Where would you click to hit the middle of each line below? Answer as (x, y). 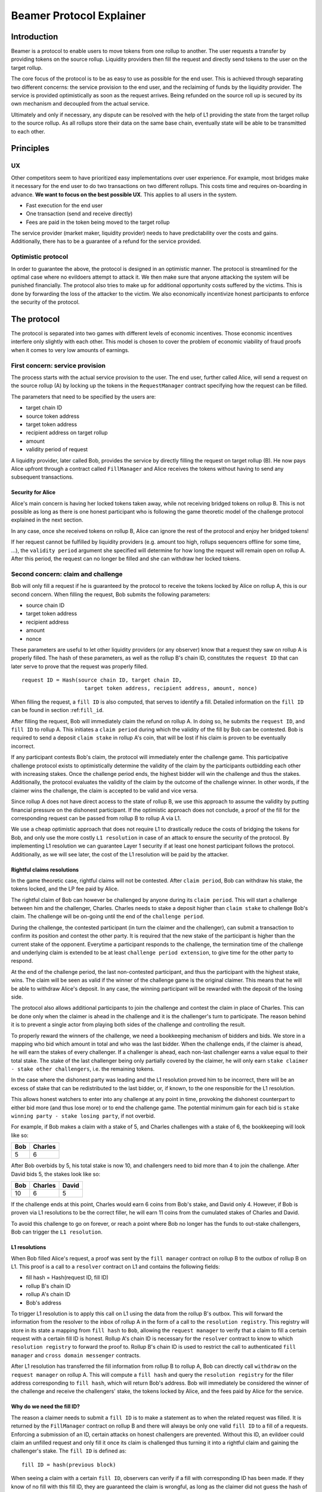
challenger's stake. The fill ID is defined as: (69, 1451)
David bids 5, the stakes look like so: (56, 1174)
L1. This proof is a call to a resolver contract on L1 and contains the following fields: (115, 1266)
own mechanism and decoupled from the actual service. (80, 104)
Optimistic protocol (40, 257)
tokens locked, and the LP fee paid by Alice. (65, 889)
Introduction (35, 37)
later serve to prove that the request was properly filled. (80, 666)
